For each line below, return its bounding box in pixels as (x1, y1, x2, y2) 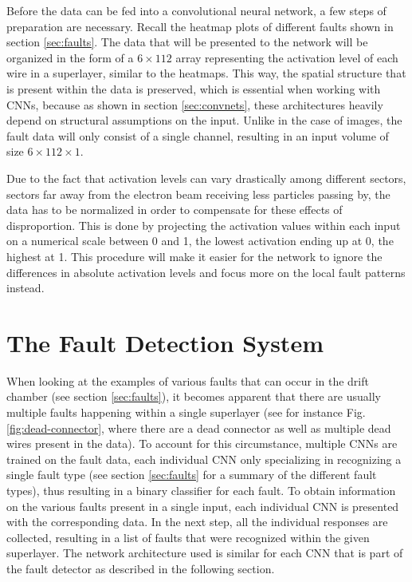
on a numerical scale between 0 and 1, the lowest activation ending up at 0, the (6, 232, 394, 249)
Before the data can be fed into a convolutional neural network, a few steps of (6, 2, 386, 18)
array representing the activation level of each (175, 49, 398, 65)
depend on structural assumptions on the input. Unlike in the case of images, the (6, 112, 402, 129)
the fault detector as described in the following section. (6, 560, 275, 576)
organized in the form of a (6, 49, 134, 65)
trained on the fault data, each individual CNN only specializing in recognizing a (6, 450, 402, 467)
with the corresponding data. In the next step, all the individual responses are (6, 513, 388, 530)
